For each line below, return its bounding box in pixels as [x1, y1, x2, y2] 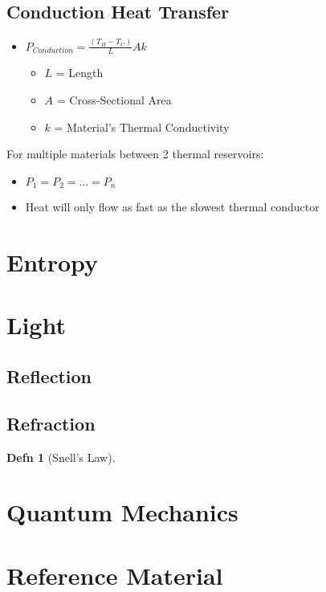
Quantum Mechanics [6, 496, 238, 529]
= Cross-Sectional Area [56, 91, 172, 108]
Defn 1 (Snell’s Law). [6, 448, 116, 465]
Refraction [6, 410, 96, 435]
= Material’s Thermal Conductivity [54, 118, 230, 135]
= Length [55, 64, 104, 81]
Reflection [6, 363, 92, 388]
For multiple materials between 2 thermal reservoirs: [6, 145, 264, 162]
